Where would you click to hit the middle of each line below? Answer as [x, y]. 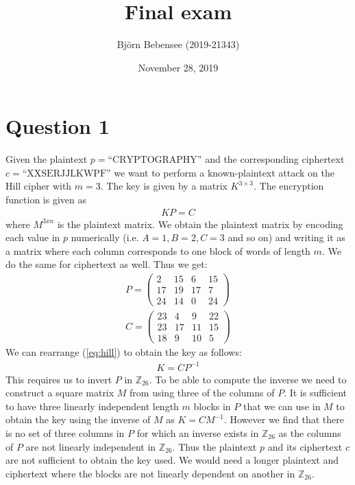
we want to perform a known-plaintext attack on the [224, 172]
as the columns [310, 432]
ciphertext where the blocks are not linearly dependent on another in [150, 473]
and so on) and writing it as [286, 237]
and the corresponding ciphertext [275, 159]
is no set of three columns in [65, 432]
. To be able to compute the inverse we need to [248, 379]
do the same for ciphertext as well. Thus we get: [107, 264]
